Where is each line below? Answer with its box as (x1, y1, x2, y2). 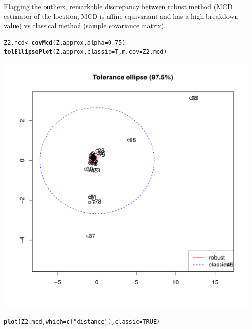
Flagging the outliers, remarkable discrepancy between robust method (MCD (4, 1, 233, 11)
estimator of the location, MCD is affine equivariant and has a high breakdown (4, 11, 238, 21)
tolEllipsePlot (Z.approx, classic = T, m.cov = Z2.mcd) (4, 48, 167, 56)
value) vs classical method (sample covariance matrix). (4, 20, 166, 31)
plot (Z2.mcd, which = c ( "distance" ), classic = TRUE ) (4, 318, 160, 325)
